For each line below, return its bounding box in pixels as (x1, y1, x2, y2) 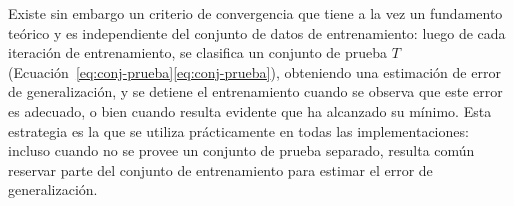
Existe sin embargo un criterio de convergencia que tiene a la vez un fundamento (8, 3, 503, 23)
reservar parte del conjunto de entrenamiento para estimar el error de (8, 159, 433, 180)
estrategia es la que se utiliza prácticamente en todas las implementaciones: (8, 120, 469, 141)
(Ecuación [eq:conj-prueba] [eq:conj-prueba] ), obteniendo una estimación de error (8, 61, 501, 82)
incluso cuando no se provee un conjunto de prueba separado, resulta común (8, 140, 475, 161)
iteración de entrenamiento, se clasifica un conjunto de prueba (8, 42, 388, 63)
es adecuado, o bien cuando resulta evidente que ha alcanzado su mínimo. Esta (8, 100, 492, 121)
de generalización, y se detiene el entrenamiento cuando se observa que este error (8, 81, 503, 102)
